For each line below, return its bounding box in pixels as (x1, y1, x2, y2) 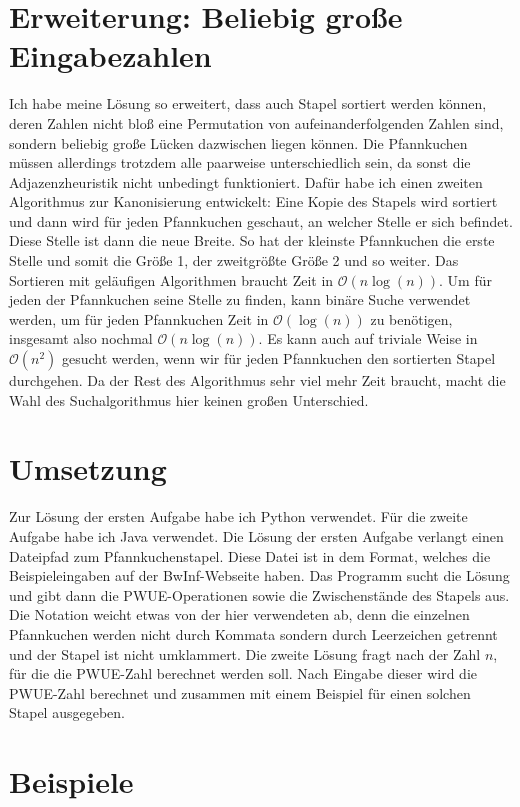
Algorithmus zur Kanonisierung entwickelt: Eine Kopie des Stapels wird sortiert (9, 191, 498, 212)
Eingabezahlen (9, 35, 212, 76)
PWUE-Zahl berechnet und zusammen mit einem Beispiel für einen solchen (9, 682, 471, 703)
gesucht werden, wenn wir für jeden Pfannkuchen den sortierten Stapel (62, 348, 496, 369)
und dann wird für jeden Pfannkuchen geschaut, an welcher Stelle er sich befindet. (9, 210, 513, 231)
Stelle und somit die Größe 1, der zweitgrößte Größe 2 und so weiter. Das (9, 250, 459, 271)
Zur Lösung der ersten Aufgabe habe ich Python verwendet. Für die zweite (9, 506, 468, 527)
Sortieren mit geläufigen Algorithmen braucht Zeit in (9, 269, 334, 290)
